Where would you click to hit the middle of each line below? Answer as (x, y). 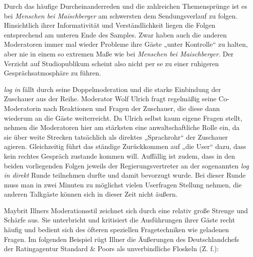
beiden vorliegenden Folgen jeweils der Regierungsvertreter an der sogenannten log (126, 165)
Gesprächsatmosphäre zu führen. (53, 73)
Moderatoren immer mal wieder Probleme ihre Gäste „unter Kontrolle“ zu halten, (126, 44)
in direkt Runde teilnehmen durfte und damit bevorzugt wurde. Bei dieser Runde (125, 175)
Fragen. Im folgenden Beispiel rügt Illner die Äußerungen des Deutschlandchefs (122, 239)
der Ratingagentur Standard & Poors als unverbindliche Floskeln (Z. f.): (111, 248)
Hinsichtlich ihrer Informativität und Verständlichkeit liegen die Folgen (110, 25)
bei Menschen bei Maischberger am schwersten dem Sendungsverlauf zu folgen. (121, 15)
